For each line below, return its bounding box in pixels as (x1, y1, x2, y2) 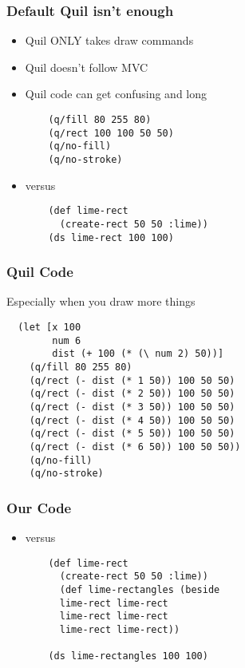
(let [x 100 (18, 322, 81, 333)
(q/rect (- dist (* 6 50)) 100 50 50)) (29, 441, 241, 453)
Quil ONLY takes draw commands (25, 32, 194, 49)
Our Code (6, 497, 72, 517)
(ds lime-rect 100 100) (48, 231, 174, 243)
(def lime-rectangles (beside (59, 584, 220, 595)
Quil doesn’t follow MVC (25, 58, 148, 75)
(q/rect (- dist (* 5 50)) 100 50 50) (29, 428, 235, 440)
